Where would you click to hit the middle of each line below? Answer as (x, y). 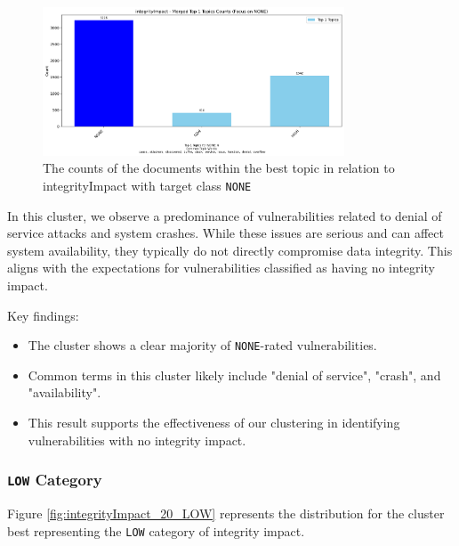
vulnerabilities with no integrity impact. (137, 440)
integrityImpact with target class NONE (147, 185)
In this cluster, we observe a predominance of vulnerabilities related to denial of (225, 215)
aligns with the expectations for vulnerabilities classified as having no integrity (221, 268)
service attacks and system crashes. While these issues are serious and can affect (225, 233)
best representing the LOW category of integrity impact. (156, 530)
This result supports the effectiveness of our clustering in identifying (214, 423)
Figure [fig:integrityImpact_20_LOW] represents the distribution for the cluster (226, 513)
